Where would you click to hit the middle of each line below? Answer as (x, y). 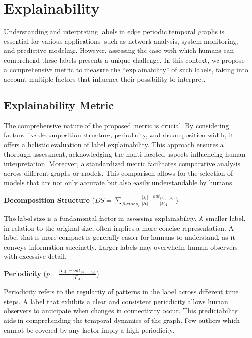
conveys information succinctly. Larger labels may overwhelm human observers (121, 246)
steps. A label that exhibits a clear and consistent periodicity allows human (116, 301)
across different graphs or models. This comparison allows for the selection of (118, 173)
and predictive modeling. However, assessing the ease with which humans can (119, 50)
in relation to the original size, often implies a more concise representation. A (119, 228)
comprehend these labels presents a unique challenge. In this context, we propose (124, 59)
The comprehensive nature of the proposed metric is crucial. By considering (117, 125)
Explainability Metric (59, 105)
